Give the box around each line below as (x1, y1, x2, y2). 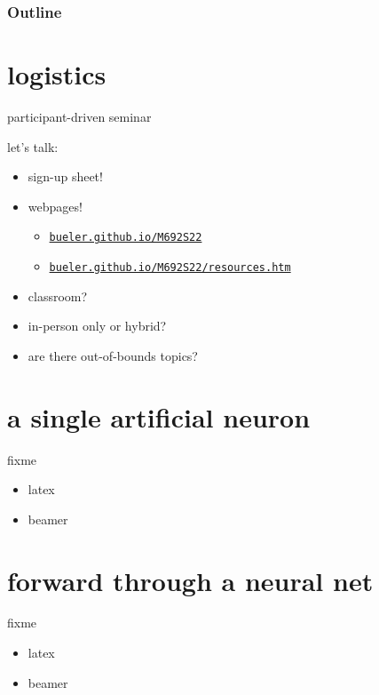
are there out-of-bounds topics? (28, 346, 198, 364)
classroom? (28, 286, 88, 305)
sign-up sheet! (28, 167, 103, 186)
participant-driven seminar (7, 107, 152, 125)
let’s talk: (7, 137, 59, 156)
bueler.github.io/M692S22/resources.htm (49, 261, 291, 274)
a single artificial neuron (7, 398, 311, 435)
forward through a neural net (7, 562, 374, 598)
